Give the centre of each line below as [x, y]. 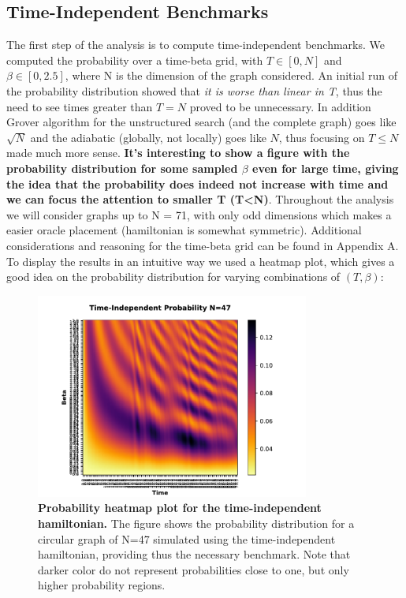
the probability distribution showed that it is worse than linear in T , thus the [194, 90]
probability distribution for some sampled [122, 168]
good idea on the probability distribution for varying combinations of [173, 277]
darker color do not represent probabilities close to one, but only [194, 569]
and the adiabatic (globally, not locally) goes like [148, 137]
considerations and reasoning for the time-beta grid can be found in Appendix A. [203, 245]
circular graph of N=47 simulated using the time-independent [187, 538]
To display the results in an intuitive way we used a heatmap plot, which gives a [201, 261]
